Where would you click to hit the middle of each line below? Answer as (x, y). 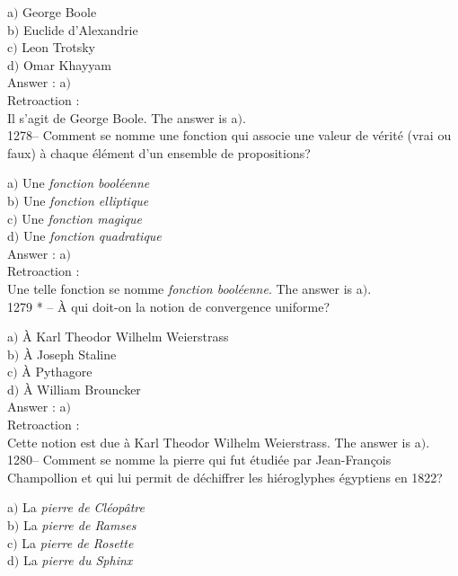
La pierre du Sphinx (78, 560)
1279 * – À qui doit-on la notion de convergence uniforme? (169, 306)
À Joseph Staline (70, 354)
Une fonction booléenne (86, 183)
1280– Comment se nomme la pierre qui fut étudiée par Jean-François (199, 460)
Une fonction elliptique (86, 200)
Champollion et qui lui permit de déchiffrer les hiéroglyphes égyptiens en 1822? (225, 477)
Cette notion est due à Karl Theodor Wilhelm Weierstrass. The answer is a (214, 442)
